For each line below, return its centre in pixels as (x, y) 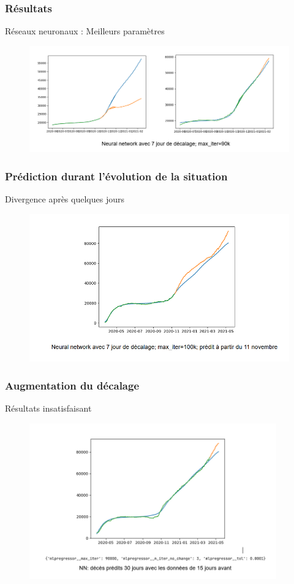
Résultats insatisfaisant (48, 408)
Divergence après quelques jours (65, 198)
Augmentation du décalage (72, 385)
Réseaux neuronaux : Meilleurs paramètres (85, 31)
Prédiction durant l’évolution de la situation (116, 176)
